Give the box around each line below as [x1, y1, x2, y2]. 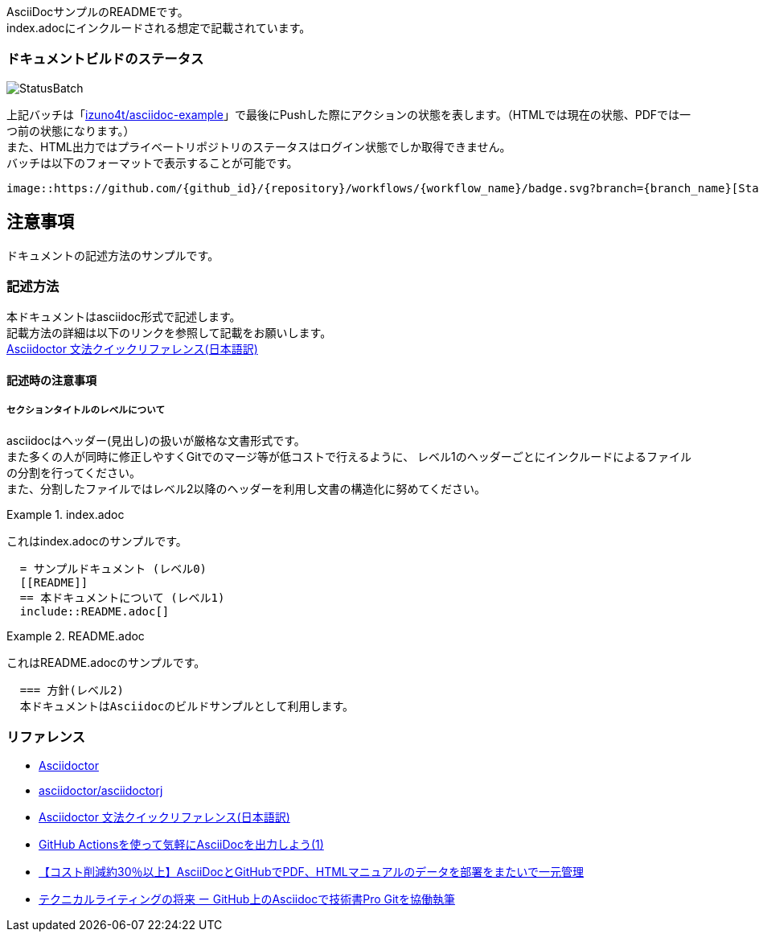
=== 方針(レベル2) [19, 683, 124, 697]
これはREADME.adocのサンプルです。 [6, 655, 206, 669]
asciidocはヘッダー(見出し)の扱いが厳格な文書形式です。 [6, 433, 306, 447]
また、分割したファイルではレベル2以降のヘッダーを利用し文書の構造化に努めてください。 [6, 481, 486, 496]
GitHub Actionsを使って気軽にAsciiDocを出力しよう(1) [39, 837, 324, 852]
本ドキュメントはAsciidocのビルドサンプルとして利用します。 [19, 699, 355, 713]
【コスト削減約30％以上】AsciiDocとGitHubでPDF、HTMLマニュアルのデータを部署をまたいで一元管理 [39, 865, 584, 879]
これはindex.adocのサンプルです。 [6, 533, 187, 548]
